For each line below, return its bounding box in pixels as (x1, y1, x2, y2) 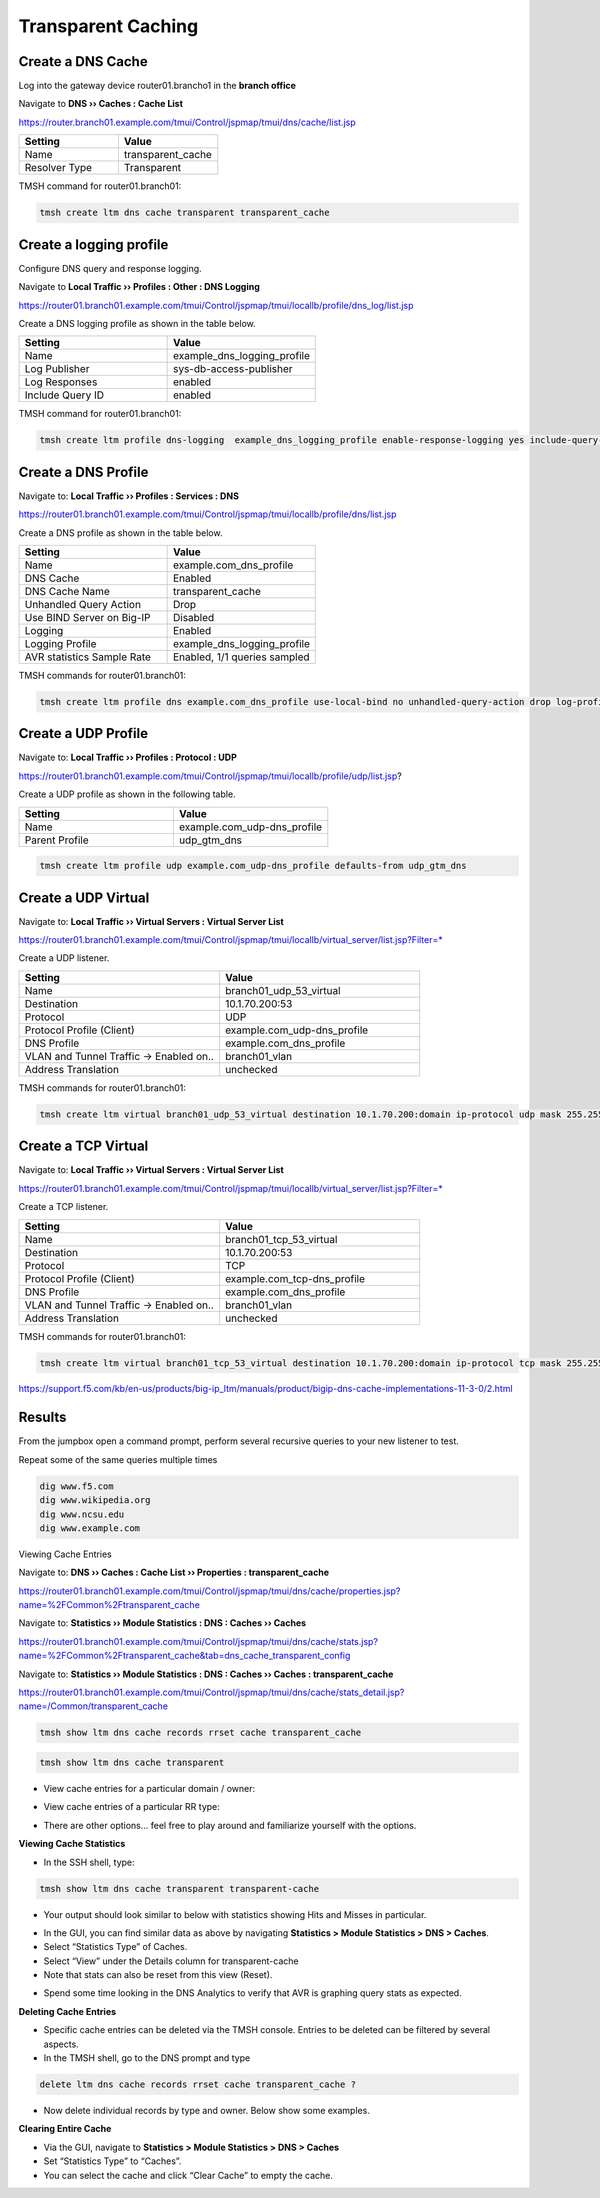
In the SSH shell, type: (43, 1856, 135, 1868)
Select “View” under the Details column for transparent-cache (43, 1955, 299, 1967)
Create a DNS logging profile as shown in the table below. (18, 317, 257, 329)
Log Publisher (24, 362, 90, 376)
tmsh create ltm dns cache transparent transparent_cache (39, 207, 330, 219)
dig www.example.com (39, 1522, 140, 1534)
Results (18, 1409, 67, 1426)
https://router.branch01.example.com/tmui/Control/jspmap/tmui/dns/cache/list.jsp (18, 116, 356, 128)
